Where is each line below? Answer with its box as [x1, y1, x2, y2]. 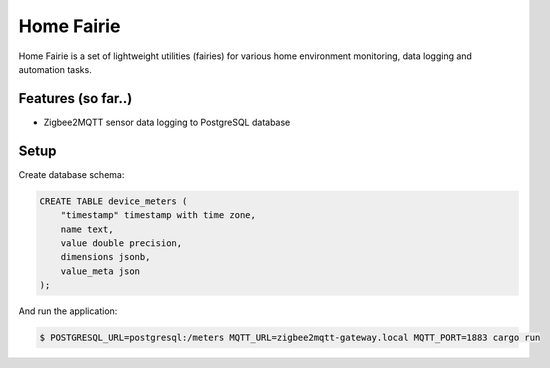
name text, [60, 223, 114, 235]
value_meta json [60, 265, 140, 277]
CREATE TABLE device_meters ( [39, 195, 188, 207]
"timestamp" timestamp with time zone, [60, 210, 257, 221]
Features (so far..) [18, 90, 133, 107]
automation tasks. [18, 63, 92, 75]
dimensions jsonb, [60, 251, 151, 263]
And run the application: [18, 305, 118, 317]
